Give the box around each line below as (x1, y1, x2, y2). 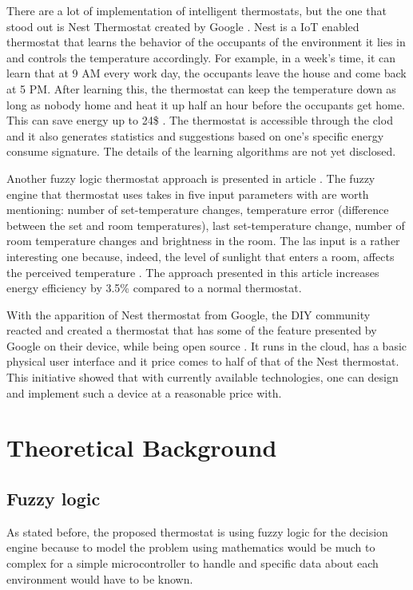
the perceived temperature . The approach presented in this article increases (6, 263, 379, 280)
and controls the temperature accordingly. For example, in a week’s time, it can (6, 49, 396, 65)
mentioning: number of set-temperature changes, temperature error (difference (6, 201, 389, 218)
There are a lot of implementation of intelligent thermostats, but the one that (6, 2, 387, 18)
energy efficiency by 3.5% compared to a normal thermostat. (6, 279, 302, 296)
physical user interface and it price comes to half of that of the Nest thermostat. (6, 353, 399, 370)
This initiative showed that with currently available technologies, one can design (6, 369, 399, 386)
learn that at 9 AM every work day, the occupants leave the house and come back (6, 65, 407, 81)
